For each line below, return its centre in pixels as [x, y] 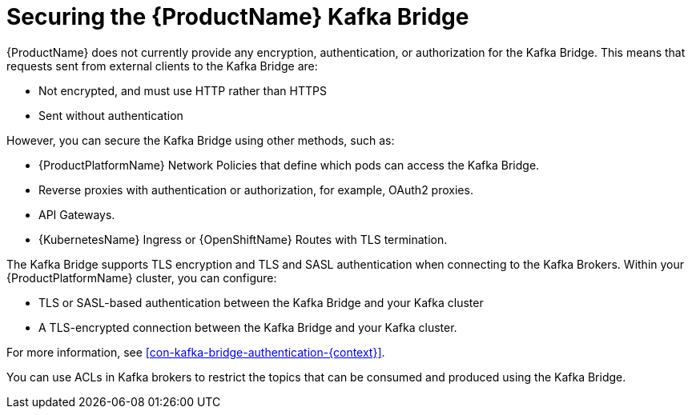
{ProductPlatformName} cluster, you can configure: [142, 277]
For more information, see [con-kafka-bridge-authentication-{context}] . [196, 352]
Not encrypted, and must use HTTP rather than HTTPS [183, 90]
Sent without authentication [111, 115]
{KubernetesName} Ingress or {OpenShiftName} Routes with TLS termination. [243, 239]
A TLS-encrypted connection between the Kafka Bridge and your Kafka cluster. [248, 327]
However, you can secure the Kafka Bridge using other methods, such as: [201, 140]
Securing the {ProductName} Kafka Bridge [238, 17]
